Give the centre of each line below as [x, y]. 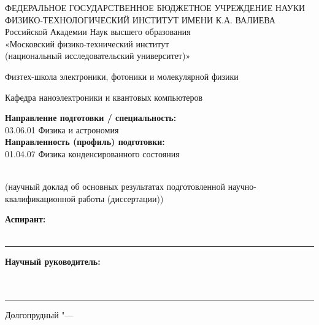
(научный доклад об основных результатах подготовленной [115, 186]
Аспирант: [25, 219]
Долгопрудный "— [39, 315]
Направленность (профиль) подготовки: [85, 142]
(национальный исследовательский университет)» [98, 56]
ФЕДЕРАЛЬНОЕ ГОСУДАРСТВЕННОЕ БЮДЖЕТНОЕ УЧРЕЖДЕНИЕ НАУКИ [155, 7]
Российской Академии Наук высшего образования [98, 32]
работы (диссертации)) [121, 198]
